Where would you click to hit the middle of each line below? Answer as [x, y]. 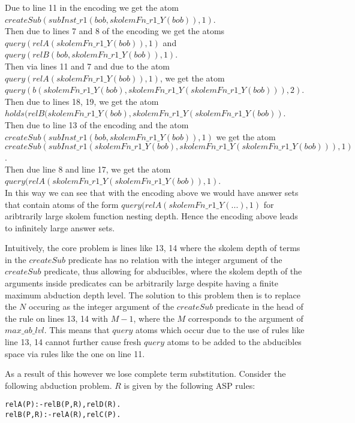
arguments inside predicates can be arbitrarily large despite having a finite [142, 283]
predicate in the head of [259, 306]
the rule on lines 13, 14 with [57, 318]
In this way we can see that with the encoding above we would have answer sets [152, 192]
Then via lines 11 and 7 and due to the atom [88, 66]
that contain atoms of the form [62, 204]
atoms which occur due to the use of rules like [220, 330]
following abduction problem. [58, 385]
